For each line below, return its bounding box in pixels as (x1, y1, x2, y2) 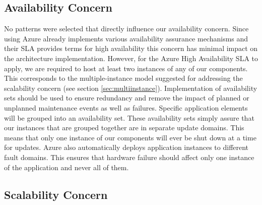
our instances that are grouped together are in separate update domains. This (4, 122, 244, 133)
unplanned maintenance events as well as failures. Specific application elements (4, 102, 248, 113)
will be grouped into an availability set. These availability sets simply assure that (4, 112, 254, 123)
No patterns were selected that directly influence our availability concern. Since (4, 23, 249, 34)
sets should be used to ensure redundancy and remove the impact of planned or (4, 92, 249, 103)
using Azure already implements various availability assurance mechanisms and (4, 33, 248, 43)
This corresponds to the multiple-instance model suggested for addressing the (4, 73, 243, 83)
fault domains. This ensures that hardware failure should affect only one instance (4, 151, 254, 162)
